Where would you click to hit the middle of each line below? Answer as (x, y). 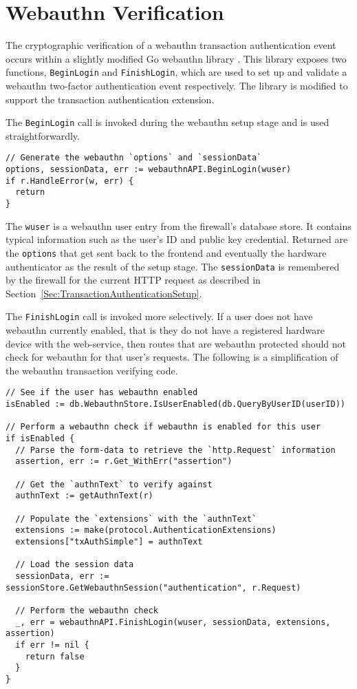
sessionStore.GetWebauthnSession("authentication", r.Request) (153, 587)
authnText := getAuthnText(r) (84, 496)
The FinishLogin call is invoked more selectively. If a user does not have (159, 316)
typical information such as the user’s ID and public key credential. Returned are (177, 239)
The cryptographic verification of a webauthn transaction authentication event (171, 45)
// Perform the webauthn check (87, 610)
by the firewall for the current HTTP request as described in (133, 280)
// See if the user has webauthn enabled (102, 393)
